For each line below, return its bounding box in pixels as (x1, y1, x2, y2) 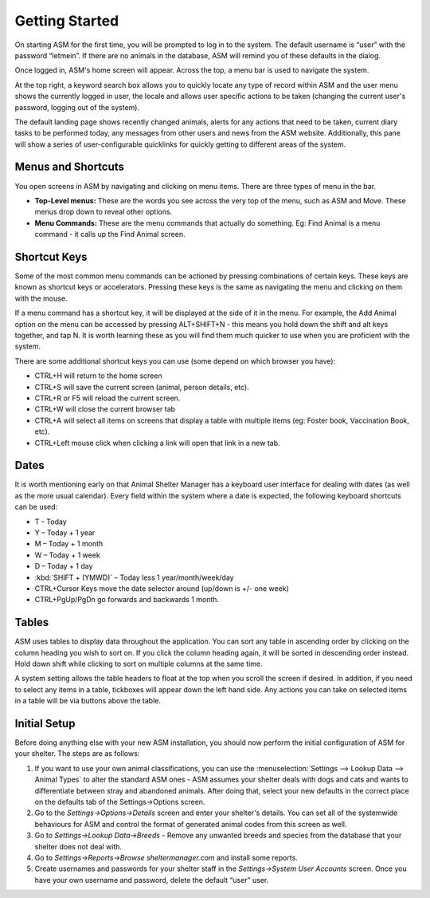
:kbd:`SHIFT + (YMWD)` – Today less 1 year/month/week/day (34, 573, 234, 582)
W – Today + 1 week (34, 550, 101, 560)
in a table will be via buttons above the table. (14, 696, 162, 706)
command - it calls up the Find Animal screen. (34, 230, 186, 239)
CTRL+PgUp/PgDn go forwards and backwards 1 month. (34, 595, 219, 605)
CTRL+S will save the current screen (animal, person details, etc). (34, 382, 250, 392)
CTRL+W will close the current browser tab (34, 404, 175, 414)
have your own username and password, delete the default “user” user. (34, 875, 269, 884)
